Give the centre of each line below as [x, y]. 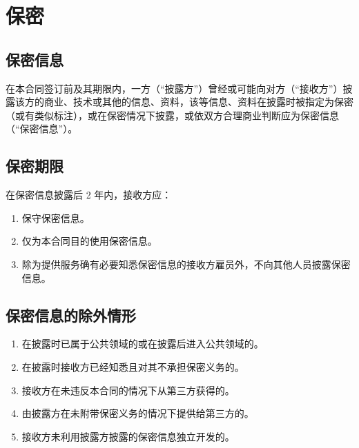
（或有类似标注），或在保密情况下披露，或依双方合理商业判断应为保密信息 [172, 115]
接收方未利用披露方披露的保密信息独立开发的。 [128, 436]
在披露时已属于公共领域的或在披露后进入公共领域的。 [143, 344]
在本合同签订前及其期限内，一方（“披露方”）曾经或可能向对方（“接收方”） [174, 88]
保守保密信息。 [56, 217]
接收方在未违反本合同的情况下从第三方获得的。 [128, 390]
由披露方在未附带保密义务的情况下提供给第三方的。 [138, 413]
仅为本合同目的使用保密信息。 [89, 241]
